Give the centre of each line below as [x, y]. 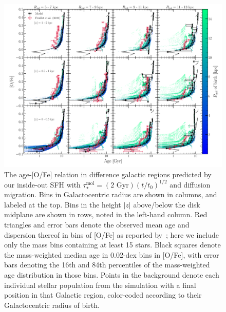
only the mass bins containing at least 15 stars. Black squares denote [112, 245]
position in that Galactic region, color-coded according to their [103, 295]
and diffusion [190, 184]
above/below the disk [167, 204]
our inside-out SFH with [42, 184]
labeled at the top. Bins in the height [63, 204]
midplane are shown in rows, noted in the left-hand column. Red [106, 214]
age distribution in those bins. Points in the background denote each [112, 275]
